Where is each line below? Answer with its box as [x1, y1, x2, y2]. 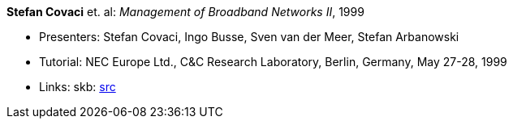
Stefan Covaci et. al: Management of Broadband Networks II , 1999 [6, 5, 364, 19]
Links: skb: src [39, 80, 116, 94]
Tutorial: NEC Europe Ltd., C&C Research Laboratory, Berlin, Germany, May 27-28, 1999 [39, 55, 507, 69]
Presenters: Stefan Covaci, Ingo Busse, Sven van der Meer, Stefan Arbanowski [39, 30, 459, 44]
